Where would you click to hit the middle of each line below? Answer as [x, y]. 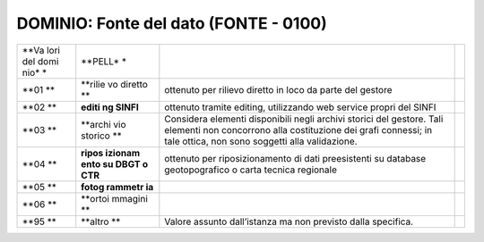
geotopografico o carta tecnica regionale [251, 170]
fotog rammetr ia [117, 187]
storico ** [101, 136]
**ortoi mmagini [114, 198]
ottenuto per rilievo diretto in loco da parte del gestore [278, 89]
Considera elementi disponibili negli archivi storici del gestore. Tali [304, 119]
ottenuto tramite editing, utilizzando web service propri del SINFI [300, 107]
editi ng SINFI [110, 107]
